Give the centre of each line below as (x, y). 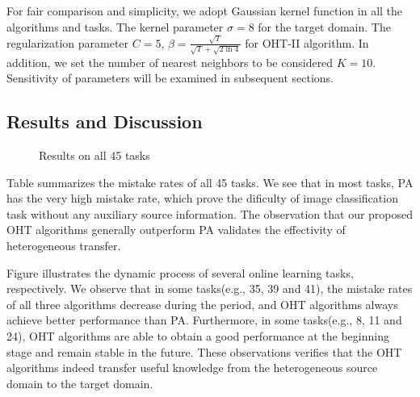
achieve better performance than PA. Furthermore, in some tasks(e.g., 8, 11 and (204, 320)
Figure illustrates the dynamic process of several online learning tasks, (180, 272)
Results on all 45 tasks (94, 155)
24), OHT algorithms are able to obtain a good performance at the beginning (198, 335)
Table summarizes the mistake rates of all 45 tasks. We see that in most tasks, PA (210, 182)
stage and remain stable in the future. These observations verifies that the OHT (204, 351)
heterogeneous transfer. (64, 245)
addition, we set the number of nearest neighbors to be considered (170, 62)
